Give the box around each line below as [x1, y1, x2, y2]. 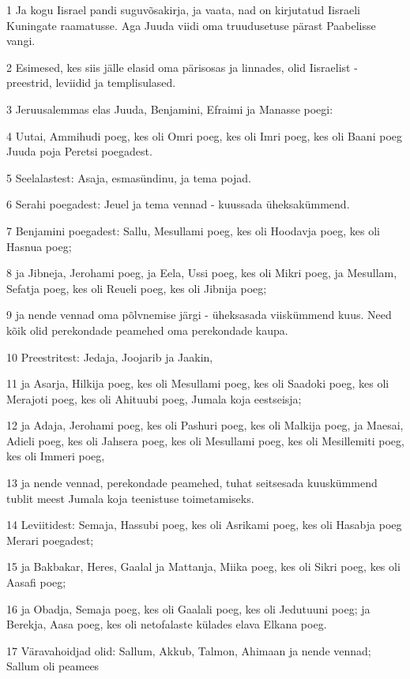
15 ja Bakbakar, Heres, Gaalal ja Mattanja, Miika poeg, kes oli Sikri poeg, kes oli [6, 558, 401, 575]
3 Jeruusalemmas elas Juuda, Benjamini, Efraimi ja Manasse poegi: [6, 100, 333, 117]
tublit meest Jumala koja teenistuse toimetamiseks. [6, 490, 254, 506]
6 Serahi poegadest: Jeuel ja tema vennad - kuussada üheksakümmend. [6, 196, 350, 212]
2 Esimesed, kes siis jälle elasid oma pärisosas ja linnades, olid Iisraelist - [6, 58, 358, 75]
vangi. [6, 32, 36, 49]
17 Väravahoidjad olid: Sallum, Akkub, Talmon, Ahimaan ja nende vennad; [6, 642, 371, 658]
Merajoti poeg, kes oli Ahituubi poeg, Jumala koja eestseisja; [6, 390, 302, 407]
